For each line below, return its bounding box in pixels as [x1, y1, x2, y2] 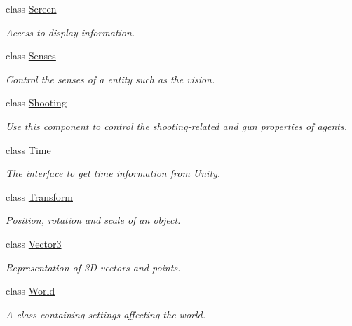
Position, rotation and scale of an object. [6, 213, 181, 227]
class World [6, 283, 55, 298]
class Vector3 [6, 236, 62, 250]
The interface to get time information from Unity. [6, 166, 221, 180]
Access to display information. [6, 24, 135, 39]
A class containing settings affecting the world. [6, 306, 206, 321]
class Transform [6, 189, 73, 204]
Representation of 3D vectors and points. [6, 260, 181, 274]
